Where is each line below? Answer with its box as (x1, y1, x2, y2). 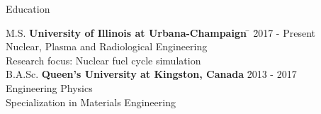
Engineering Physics (6, 80, 93, 95)
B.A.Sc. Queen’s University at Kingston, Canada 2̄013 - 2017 (6, 67, 297, 81)
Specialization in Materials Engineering (6, 94, 176, 109)
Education (6, 1, 50, 16)
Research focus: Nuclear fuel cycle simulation (6, 52, 201, 67)
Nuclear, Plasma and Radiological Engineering (6, 39, 208, 54)
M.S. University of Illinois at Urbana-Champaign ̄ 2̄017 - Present (6, 25, 315, 40)
